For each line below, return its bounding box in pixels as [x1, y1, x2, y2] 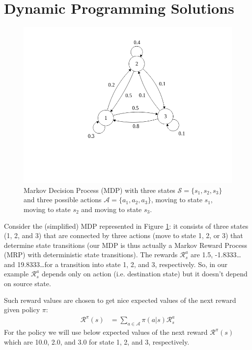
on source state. [4, 278, 51, 289]
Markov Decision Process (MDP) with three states [24, 185, 175, 195]
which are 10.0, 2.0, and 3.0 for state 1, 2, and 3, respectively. [4, 336, 190, 347]
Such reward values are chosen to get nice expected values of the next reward [4, 295, 236, 305]
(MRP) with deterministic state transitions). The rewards [4, 249, 178, 260]
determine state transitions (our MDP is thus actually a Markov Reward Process [4, 240, 248, 250]
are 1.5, [191, 249, 213, 260]
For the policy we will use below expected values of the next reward [4, 327, 208, 337]
